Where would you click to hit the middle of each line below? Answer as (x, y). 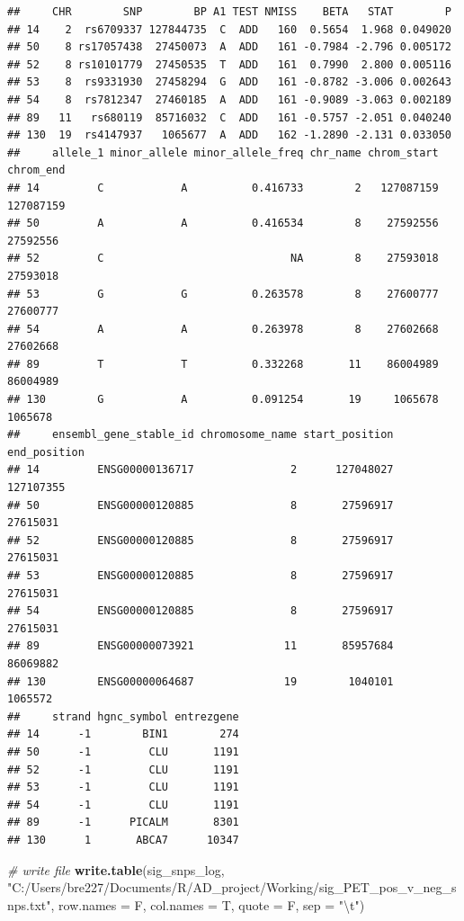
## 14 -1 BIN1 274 (123, 734)
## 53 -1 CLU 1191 (123, 787)
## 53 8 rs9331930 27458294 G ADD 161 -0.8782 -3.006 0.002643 (229, 82)
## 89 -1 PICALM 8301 (123, 823)
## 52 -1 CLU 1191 (123, 769)
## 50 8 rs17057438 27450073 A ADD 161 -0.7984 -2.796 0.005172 (229, 47)
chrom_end (36, 170)
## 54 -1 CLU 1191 (123, 805)
